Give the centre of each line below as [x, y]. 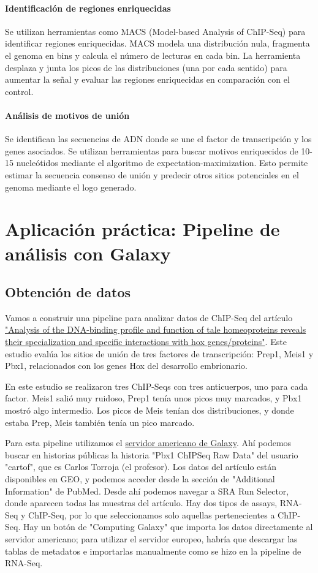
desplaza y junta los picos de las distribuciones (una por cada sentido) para [146, 67]
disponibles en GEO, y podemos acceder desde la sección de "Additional [140, 479]
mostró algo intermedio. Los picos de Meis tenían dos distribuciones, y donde [150, 410]
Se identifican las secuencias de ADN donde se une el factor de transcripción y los [158, 139]
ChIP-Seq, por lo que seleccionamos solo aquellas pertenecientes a [152, 514]
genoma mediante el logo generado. [71, 187]
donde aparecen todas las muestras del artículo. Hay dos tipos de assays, [141, 503]
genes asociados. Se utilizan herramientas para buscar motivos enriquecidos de [152, 150]
